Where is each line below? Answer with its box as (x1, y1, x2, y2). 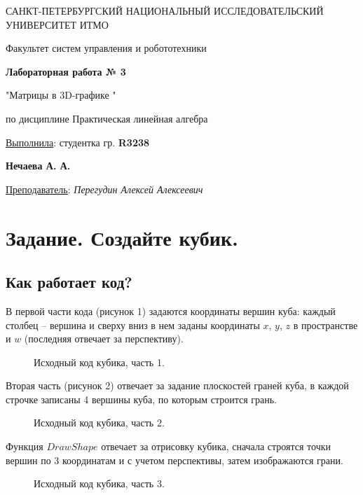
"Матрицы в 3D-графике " (6, 88, 116, 102)
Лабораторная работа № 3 (6, 64, 126, 78)
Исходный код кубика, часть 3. (34, 476, 165, 491)
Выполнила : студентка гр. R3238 (6, 134, 150, 149)
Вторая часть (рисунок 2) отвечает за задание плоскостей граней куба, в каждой (6, 378, 349, 393)
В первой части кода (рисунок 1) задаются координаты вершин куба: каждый (6, 303, 336, 318)
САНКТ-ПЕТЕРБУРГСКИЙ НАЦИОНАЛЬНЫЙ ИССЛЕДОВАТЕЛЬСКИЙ (6, 4, 324, 18)
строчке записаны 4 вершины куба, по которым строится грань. (6, 391, 278, 406)
